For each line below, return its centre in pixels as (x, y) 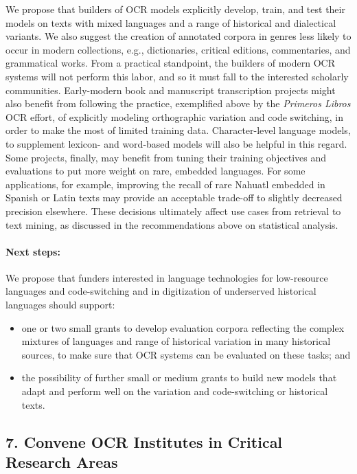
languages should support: (60, 305)
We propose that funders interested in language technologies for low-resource (167, 277)
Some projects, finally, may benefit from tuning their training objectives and (166, 157)
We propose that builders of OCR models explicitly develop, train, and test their (175, 9)
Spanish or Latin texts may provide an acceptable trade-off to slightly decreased (174, 197)
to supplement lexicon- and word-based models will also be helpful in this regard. (176, 143)
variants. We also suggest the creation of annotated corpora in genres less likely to (178, 36)
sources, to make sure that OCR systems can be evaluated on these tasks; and (186, 354)
